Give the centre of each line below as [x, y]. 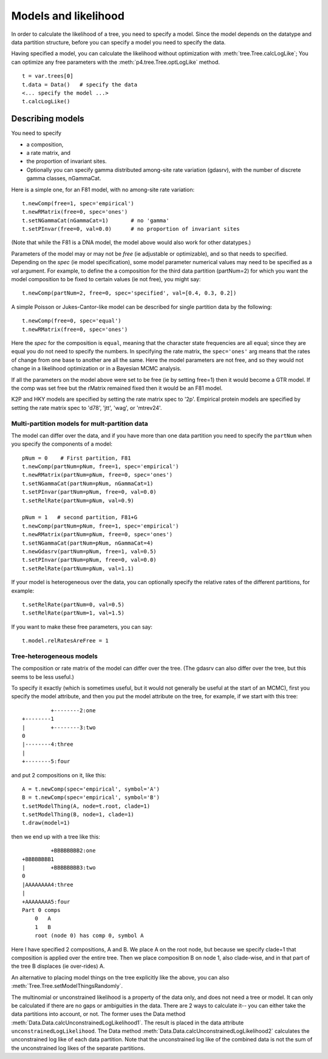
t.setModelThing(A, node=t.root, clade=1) [86, 806]
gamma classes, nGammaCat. [64, 179]
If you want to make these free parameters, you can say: [82, 627]
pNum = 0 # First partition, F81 [77, 458]
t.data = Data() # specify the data [80, 84]
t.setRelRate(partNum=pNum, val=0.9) [78, 500]
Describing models [48, 119]
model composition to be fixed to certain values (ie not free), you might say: [106, 279]
